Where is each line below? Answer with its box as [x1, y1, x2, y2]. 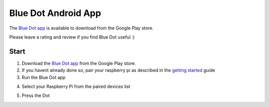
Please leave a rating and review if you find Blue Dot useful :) [9, 34, 135, 40]
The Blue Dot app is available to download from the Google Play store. [9, 25, 153, 31]
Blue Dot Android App [9, 7, 101, 18]
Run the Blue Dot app [21, 74, 66, 80]
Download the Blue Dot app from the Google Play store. [21, 60, 136, 66]
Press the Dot [21, 92, 50, 98]
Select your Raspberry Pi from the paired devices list [21, 83, 130, 89]
